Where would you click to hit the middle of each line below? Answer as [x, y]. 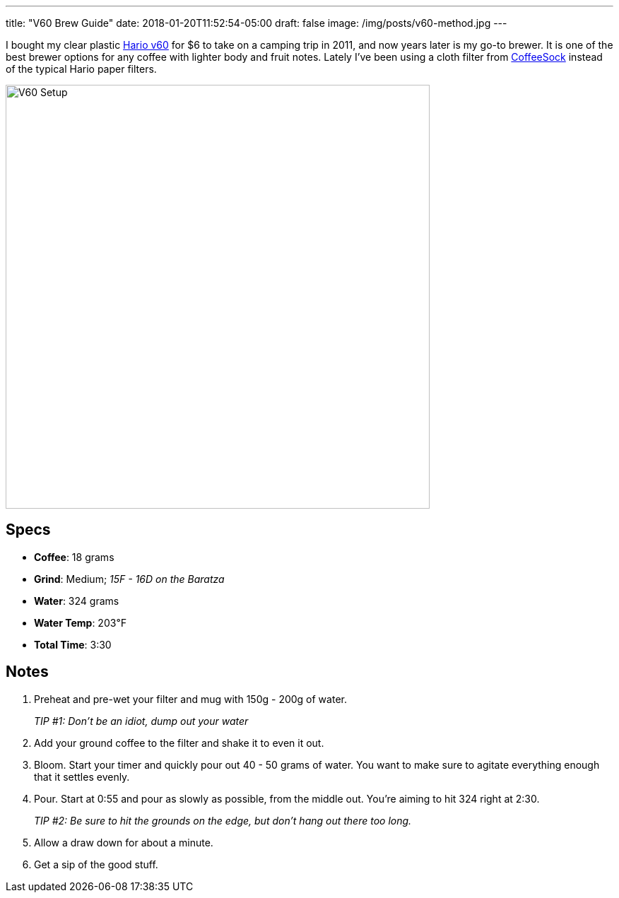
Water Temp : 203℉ [81, 622]
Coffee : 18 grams [74, 557]
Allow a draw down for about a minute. [124, 842]
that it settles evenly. [82, 776]
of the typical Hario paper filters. [81, 69]
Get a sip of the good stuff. [96, 864]
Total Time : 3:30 [73, 644]
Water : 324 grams [77, 601]
